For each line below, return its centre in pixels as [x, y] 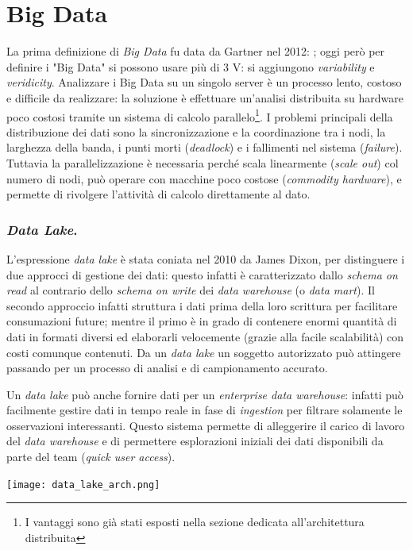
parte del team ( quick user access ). [91, 457]
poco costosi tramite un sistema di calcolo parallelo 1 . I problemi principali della [200, 115]
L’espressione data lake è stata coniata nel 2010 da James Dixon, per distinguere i [206, 258]
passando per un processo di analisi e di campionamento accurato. [167, 368]
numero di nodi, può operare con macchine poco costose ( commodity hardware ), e [204, 178]
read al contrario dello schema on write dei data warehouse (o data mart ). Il [191, 290]
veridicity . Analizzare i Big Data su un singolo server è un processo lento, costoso [204, 82]
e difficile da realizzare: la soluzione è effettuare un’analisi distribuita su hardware [205, 97]
